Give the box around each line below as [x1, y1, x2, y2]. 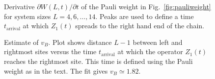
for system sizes [4, 11, 51, 21]
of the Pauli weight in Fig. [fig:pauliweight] [81, 1, 211, 11]
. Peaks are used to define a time [95, 11, 194, 21]
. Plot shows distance [48, 37, 112, 47]
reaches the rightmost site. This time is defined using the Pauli [4, 56, 193, 66]
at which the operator [117, 46, 183, 57]
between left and [133, 37, 183, 47]
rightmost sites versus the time [4, 46, 97, 57]
